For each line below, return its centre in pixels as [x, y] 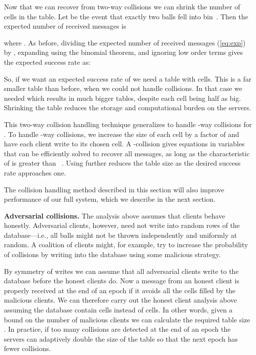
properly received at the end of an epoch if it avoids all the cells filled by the [120, 290]
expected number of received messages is [65, 26]
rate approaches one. [35, 172]
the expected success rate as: [47, 62]
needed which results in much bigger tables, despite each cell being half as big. [123, 98]
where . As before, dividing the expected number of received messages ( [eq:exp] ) [125, 42]
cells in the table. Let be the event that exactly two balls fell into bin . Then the [126, 16]
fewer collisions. [28, 348]
